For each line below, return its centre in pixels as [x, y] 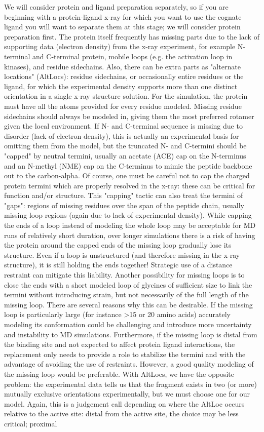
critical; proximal [31, 423]
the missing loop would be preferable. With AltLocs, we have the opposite [119, 374]
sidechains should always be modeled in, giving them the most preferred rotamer [129, 116]
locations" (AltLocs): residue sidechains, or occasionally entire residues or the [124, 76]
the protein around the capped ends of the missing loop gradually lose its [118, 245]
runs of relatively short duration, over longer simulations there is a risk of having [130, 235]
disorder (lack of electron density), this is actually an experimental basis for [122, 135]
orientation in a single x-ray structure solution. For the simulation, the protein [126, 96]
